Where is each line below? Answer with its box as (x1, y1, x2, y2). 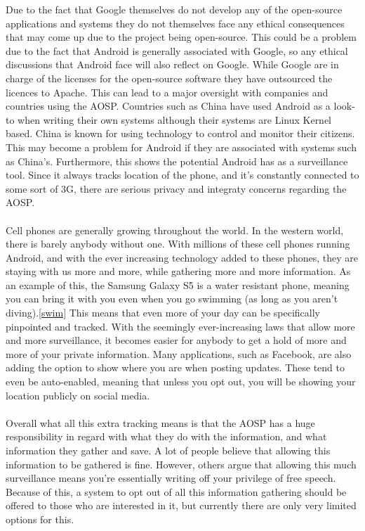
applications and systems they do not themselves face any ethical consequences (6, 15, 345, 30)
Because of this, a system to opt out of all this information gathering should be (6, 484, 347, 499)
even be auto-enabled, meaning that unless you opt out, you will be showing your (6, 374, 356, 389)
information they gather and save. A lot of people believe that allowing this (6, 443, 331, 457)
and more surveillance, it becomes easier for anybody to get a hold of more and (6, 333, 347, 347)
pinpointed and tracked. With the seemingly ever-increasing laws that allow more (6, 319, 355, 333)
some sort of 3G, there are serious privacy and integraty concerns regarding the (6, 181, 347, 196)
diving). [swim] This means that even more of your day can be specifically (6, 305, 321, 320)
